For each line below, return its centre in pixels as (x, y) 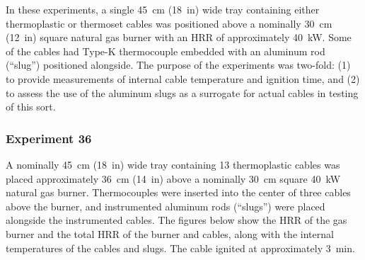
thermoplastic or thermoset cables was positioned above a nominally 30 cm (169, 23)
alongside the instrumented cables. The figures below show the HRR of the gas (176, 220)
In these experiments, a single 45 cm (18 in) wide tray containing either (163, 9)
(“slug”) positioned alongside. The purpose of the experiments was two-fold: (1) (178, 65)
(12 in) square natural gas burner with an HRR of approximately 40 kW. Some (179, 37)
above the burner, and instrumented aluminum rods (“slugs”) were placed (166, 206)
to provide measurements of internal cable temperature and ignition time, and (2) (183, 78)
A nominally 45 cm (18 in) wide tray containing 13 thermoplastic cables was (173, 164)
